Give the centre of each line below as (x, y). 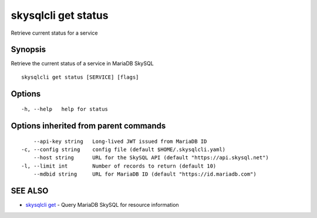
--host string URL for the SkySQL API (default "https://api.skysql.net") (151, 158)
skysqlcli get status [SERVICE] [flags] (80, 77)
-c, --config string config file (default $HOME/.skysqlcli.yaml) (124, 150)
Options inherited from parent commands (88, 126)
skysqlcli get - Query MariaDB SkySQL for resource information (102, 205)
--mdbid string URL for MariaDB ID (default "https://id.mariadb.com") (145, 174)
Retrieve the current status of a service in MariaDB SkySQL (82, 63)
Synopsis (28, 50)
